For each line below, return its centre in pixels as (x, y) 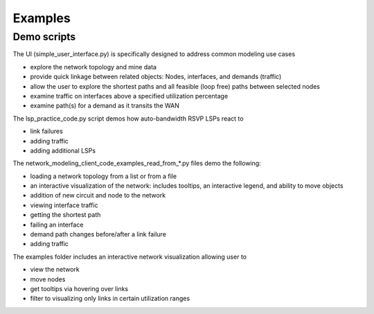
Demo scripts (44, 37)
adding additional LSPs (63, 150)
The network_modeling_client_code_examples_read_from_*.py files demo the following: (137, 164)
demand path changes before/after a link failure (98, 234)
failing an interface (57, 225)
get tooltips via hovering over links (79, 288)
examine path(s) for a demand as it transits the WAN (105, 106)
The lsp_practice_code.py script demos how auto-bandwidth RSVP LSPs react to (128, 119)
